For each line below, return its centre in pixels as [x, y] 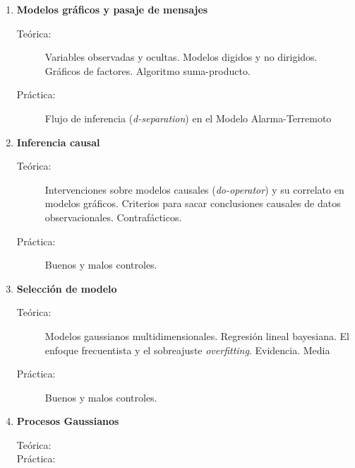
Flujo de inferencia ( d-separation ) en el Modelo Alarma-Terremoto [188, 118]
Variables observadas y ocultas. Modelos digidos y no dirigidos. [181, 57]
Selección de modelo [67, 288]
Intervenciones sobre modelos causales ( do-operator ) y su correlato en [194, 189]
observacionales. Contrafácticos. [113, 217]
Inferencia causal [58, 142]
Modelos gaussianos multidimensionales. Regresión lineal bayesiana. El [197, 335]
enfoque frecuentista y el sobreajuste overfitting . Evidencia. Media [187, 350]
